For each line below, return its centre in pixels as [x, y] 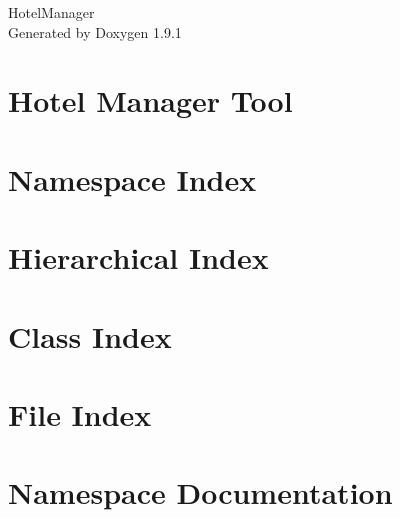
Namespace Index [132, 178]
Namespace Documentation [200, 492]
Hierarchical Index [138, 257]
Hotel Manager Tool [150, 100]
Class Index [90, 335]
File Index [80, 413]
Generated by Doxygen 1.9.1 [95, 31]
